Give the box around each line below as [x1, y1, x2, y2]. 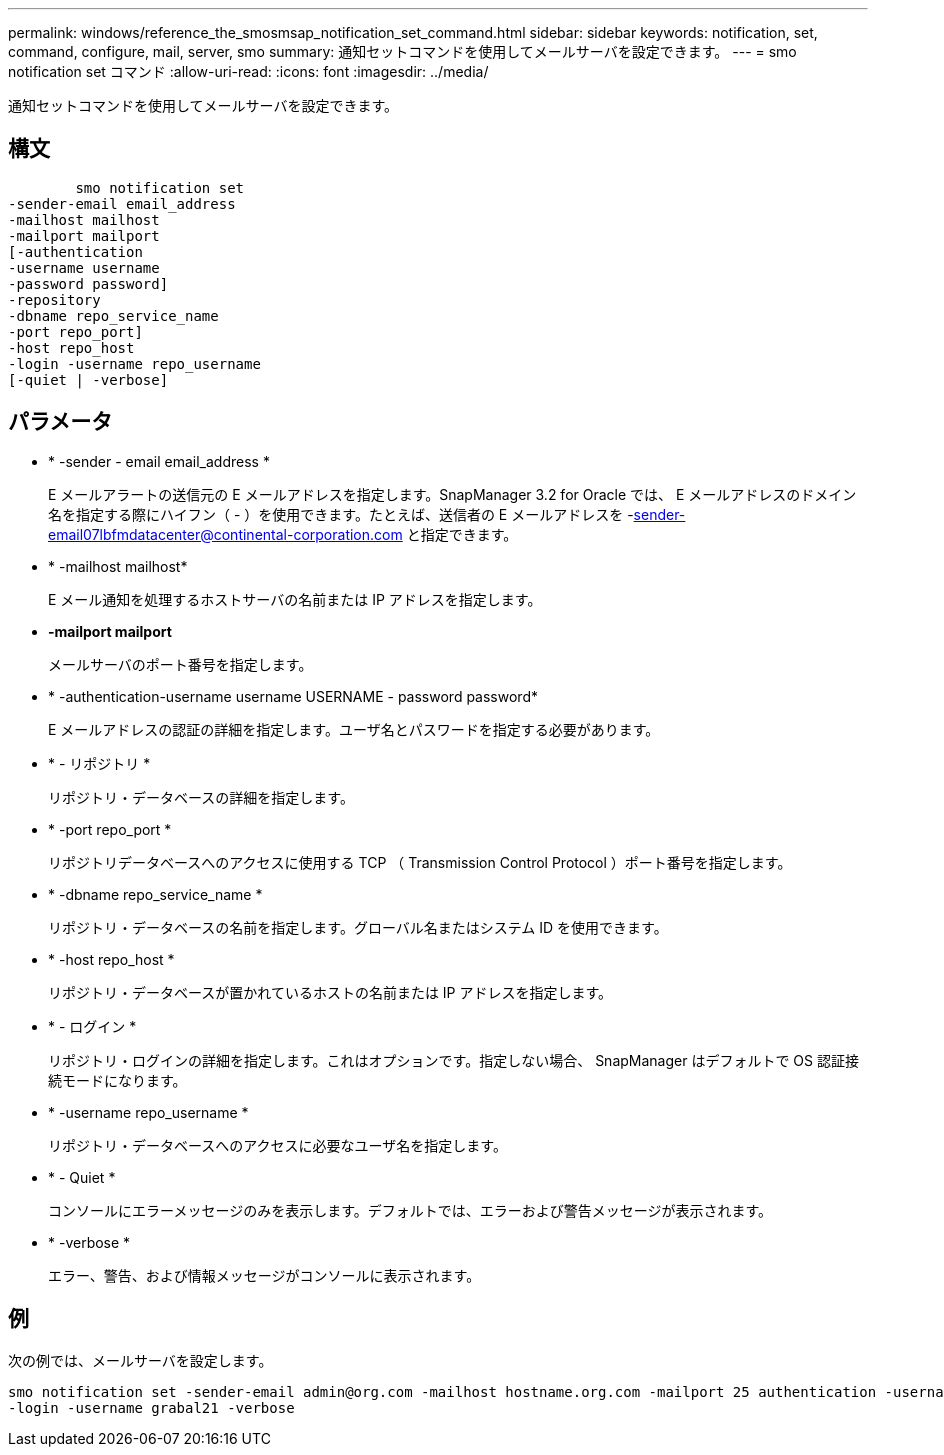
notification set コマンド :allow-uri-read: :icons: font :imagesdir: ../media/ [8, 63, 489, 80]
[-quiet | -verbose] [8, 371, 169, 388]
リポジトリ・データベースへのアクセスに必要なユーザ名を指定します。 [48, 1136, 507, 1154]
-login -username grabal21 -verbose [8, 1399, 295, 1416]
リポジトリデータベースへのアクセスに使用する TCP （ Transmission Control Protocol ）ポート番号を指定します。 [48, 853, 792, 871]
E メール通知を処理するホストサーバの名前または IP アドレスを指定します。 [48, 590, 542, 608]
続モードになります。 [48, 1071, 187, 1089]
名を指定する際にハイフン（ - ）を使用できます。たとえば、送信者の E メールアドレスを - [48, 505, 634, 523]
